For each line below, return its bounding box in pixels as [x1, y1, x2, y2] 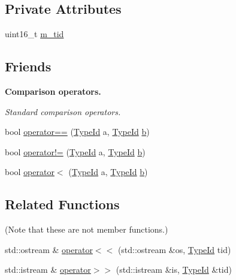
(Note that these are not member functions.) [5, 223, 168, 236]
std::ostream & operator [5, 243, 93, 255]
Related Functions [5, 195, 120, 213]
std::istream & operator [5, 263, 91, 276]
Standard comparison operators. [5, 105, 121, 118]
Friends [5, 57, 52, 76]
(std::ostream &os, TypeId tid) [117, 243, 231, 255]
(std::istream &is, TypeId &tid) [116, 263, 232, 276]
